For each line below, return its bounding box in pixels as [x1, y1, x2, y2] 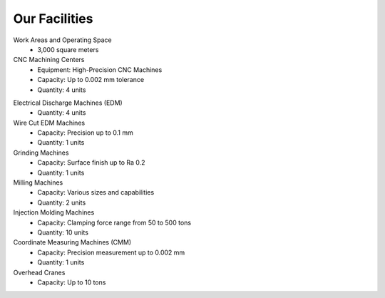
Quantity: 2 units [37, 198, 86, 207]
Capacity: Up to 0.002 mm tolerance [37, 76, 145, 84]
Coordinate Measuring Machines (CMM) [13, 238, 132, 247]
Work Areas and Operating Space [13, 36, 112, 44]
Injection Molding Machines [13, 208, 95, 217]
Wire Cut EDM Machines [13, 118, 86, 127]
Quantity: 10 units [37, 228, 89, 237]
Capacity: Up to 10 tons [37, 278, 106, 287]
